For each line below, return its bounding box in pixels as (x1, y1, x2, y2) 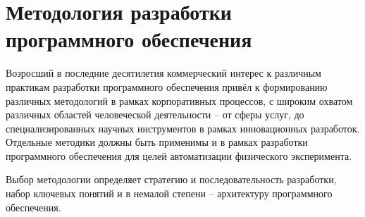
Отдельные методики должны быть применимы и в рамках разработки (6, 135, 308, 149)
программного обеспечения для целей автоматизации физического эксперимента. (6, 148, 352, 163)
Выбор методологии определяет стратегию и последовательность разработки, (6, 172, 337, 187)
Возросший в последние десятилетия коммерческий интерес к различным (6, 66, 321, 80)
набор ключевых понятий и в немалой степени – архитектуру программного (6, 186, 333, 201)
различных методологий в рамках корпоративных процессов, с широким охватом (6, 93, 353, 108)
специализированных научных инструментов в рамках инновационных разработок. (6, 120, 360, 135)
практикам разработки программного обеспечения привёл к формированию (6, 79, 328, 94)
